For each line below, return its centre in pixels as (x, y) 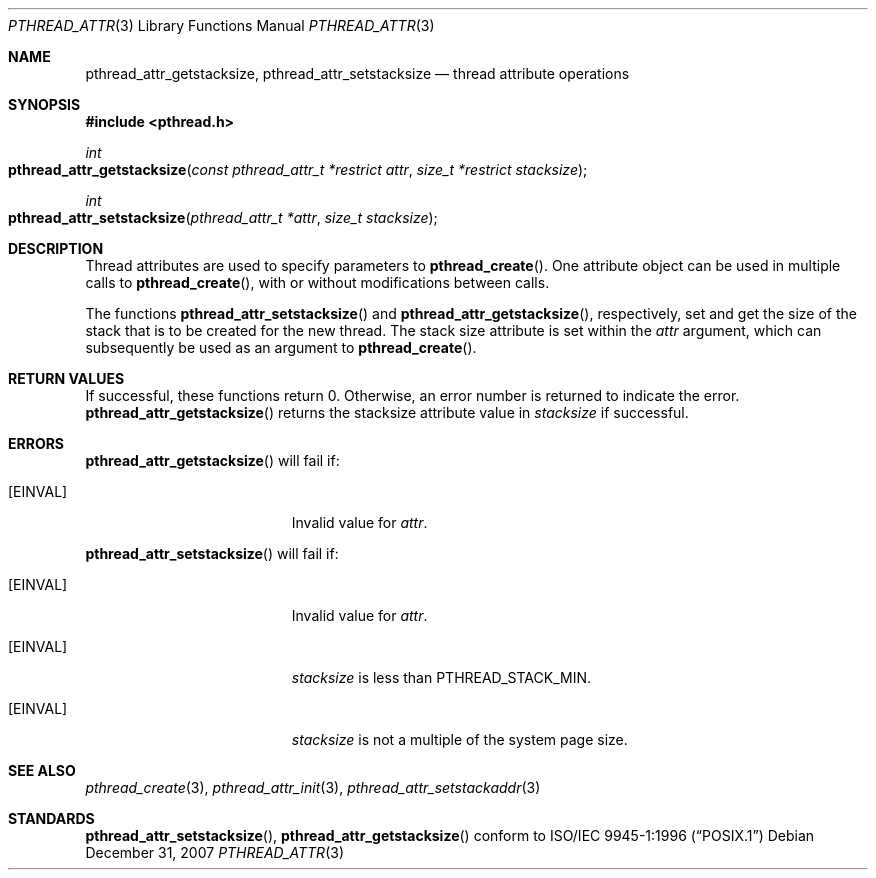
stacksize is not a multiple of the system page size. (459, 739)
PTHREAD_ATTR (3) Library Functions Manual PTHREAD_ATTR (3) (221, 25)
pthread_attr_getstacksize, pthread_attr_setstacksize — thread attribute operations (357, 73)
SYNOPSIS (44, 104)
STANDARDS (51, 818)
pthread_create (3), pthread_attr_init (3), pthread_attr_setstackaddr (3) (313, 787)
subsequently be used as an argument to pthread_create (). (281, 347)
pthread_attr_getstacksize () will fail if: (212, 460)
